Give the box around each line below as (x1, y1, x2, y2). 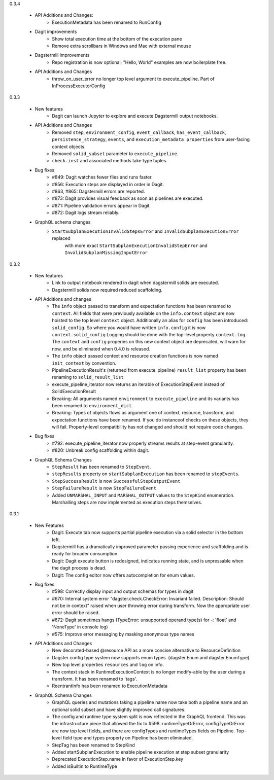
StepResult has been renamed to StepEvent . (52, 464, 151, 470)
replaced (52, 235, 71, 241)
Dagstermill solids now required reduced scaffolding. (52, 287, 162, 293)
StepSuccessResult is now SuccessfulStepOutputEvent (52, 478, 181, 484)
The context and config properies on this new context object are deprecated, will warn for (52, 339, 246, 345)
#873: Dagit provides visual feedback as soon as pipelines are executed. (52, 195, 204, 201)
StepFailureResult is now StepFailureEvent (52, 485, 157, 491)
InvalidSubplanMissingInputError (64, 250, 148, 256)
